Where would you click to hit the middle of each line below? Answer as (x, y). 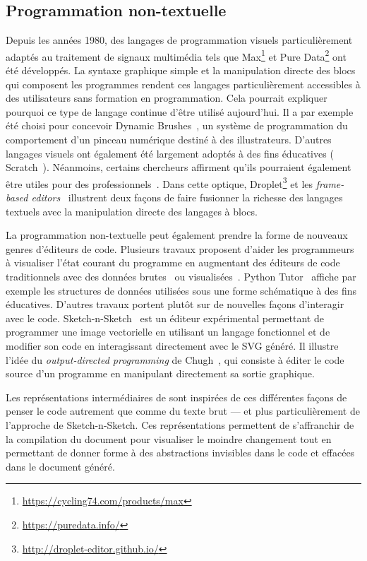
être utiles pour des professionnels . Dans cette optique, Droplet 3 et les (160, 182)
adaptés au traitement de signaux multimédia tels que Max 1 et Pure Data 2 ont (176, 55)
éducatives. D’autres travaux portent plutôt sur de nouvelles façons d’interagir (175, 304)
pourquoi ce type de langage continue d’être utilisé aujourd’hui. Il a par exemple (180, 111)
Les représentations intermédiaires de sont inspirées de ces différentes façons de (176, 397)
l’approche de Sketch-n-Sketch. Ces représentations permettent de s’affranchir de (180, 424)
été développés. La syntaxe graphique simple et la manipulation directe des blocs (181, 70)
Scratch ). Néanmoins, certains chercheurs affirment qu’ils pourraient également (179, 167)
